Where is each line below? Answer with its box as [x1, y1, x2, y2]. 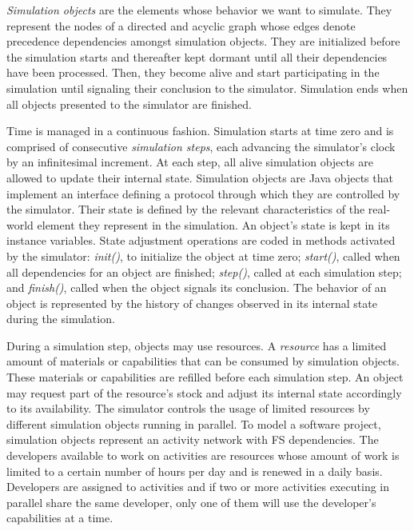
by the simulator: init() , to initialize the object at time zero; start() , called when [6, 247, 400, 264]
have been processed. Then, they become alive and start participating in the [6, 64, 380, 81]
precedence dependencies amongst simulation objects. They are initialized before [6, 33, 400, 50]
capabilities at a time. [6, 509, 113, 526]
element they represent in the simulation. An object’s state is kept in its [37, 216, 390, 233]
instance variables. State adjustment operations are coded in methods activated [6, 232, 396, 249]
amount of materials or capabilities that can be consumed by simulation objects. [6, 353, 400, 369]
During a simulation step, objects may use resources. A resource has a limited [6, 337, 387, 353]
